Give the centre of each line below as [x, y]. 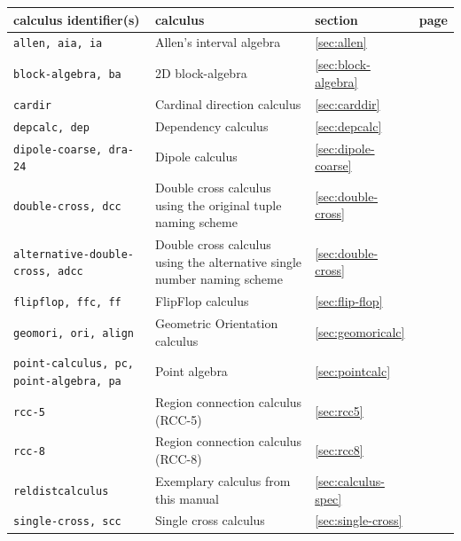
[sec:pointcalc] [353, 371]
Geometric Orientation [216, 323]
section [336, 19]
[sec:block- [343, 64]
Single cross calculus [210, 520]
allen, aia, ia [58, 44]
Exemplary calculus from [223, 480]
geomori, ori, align [74, 333]
